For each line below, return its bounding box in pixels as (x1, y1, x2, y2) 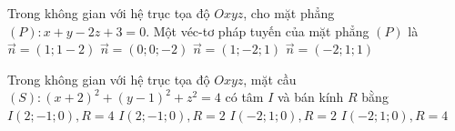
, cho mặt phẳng (243, 4, 335, 22)
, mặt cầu (243, 69, 297, 88)
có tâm (225, 87, 264, 106)
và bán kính (278, 87, 344, 106)
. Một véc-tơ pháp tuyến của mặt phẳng (146, 21, 369, 40)
